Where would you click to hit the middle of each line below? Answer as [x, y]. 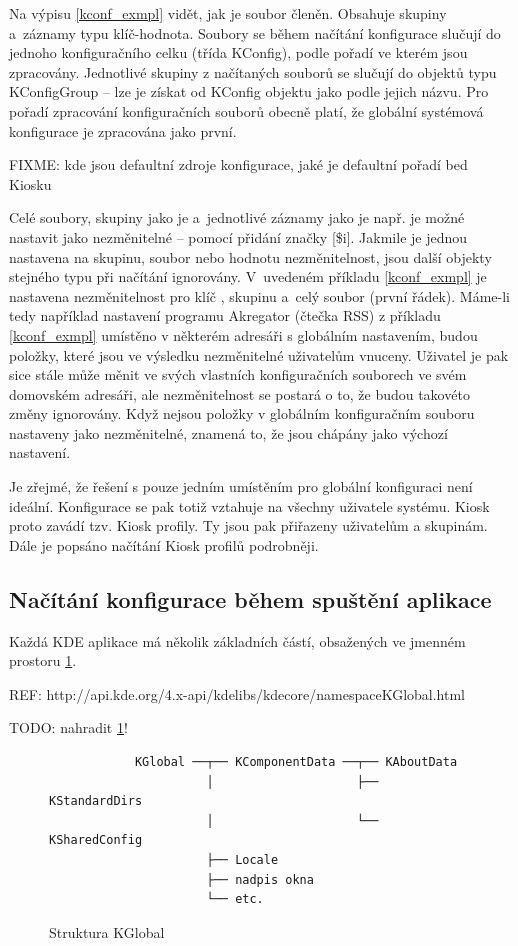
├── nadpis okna [260, 879]
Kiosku [30, 183]
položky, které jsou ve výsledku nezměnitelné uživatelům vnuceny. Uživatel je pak [259, 354]
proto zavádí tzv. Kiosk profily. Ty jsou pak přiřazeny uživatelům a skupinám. [248, 525]
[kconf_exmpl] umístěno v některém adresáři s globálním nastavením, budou [243, 334]
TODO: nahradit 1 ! [68, 727]
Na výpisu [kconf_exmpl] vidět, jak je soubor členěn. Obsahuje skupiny [228, 13]
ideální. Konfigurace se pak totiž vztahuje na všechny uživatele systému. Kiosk [249, 505]
